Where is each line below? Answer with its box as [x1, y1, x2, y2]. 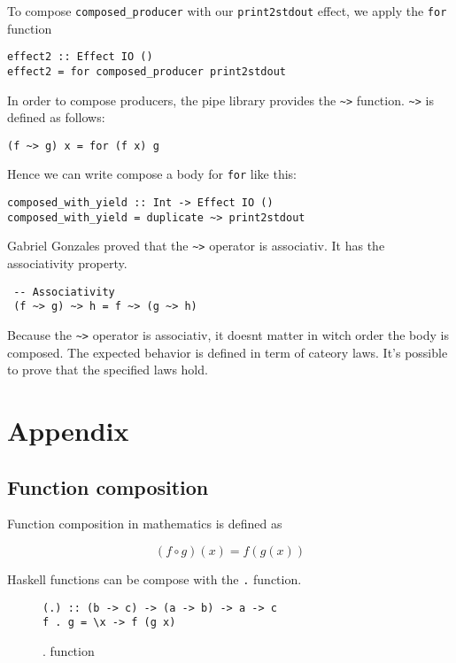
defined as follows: [7, 108, 105, 127]
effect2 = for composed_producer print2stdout [7, 65, 286, 78]
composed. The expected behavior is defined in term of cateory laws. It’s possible [7, 343, 448, 361]
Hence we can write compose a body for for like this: [7, 165, 297, 183]
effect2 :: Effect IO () [7, 50, 153, 64]
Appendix [7, 412, 129, 449]
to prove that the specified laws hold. [7, 360, 208, 379]
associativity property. [7, 254, 128, 273]
